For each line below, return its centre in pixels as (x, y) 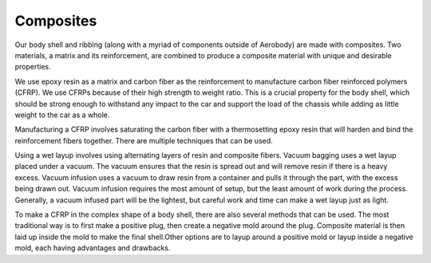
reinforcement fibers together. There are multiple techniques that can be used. (144, 140)
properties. (33, 67)
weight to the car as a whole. (62, 115)
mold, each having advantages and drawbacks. (93, 248)
